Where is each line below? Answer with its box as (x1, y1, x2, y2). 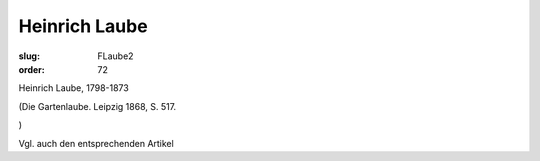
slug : (18, 50, 40, 62)
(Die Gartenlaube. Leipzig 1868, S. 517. (18, 100, 177, 112)
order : (18, 63, 45, 75)
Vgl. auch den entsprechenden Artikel (18, 137, 174, 149)
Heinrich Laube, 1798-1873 (18, 82, 129, 94)
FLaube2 (97, 50, 134, 62)
